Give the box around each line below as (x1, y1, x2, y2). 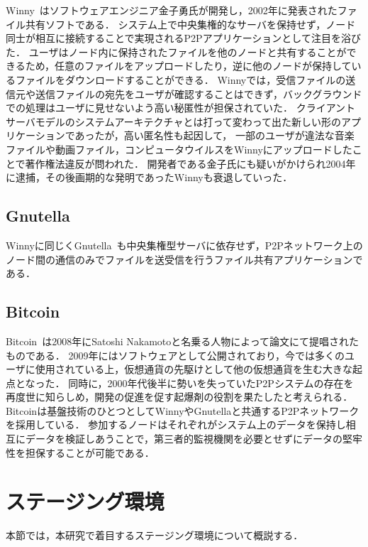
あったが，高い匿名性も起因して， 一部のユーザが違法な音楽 (74, 128, 355, 143)
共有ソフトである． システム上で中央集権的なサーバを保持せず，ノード (25, 16, 356, 31)
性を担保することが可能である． (6, 445, 155, 460)
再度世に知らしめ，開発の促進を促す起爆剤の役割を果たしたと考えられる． (6, 389, 353, 404)
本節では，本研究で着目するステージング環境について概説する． (6, 528, 303, 543)
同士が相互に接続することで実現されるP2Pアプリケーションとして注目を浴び (6, 31, 361, 45)
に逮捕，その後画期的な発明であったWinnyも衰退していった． (6, 170, 293, 185)
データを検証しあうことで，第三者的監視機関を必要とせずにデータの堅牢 (25, 431, 363, 446)
